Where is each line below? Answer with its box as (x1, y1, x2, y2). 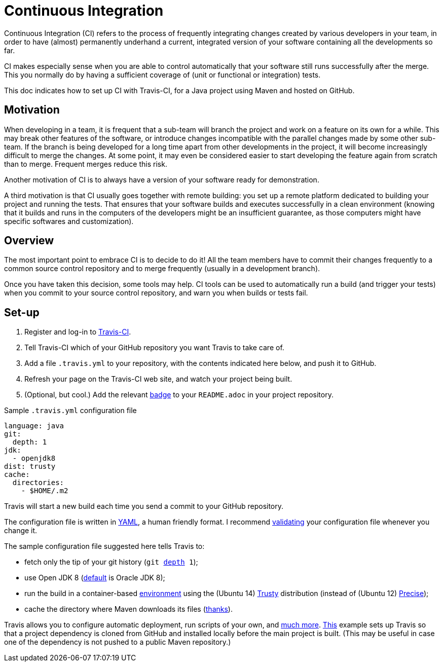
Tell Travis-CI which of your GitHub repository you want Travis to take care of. (24, 343, 284, 352)
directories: (12, 478, 64, 487)
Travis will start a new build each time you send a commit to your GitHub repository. (4, 502, 284, 511)
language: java (4, 422, 64, 430)
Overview (4, 234, 54, 247)
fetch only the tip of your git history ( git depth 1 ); (24, 558, 198, 567)
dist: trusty (4, 462, 56, 471)
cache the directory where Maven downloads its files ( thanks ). (24, 605, 233, 614)
